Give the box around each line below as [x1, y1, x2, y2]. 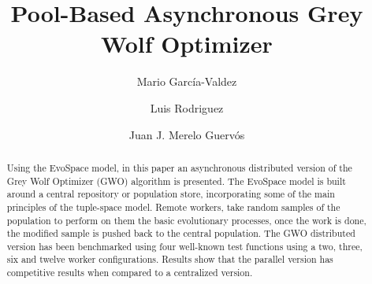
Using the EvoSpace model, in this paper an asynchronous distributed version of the [6, 160, 352, 174]
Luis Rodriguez [150, 99, 224, 116]
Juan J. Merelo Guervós [128, 126, 245, 142]
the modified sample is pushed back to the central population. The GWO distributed [6, 227, 355, 240]
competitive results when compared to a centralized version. [6, 266, 253, 279]
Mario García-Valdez [136, 73, 237, 90]
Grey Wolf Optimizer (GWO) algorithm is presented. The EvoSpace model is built [6, 174, 346, 187]
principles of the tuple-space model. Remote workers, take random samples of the [6, 200, 340, 213]
